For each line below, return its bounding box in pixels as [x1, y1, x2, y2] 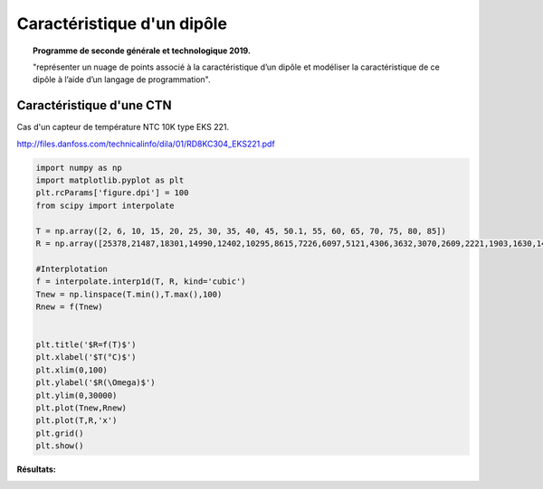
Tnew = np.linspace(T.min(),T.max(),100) [35, 289, 223, 299]
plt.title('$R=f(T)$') [35, 340, 137, 350]
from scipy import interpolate [35, 200, 176, 211]
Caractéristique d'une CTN [16, 98, 172, 113]
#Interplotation [35, 263, 109, 274]
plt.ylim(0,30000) [35, 390, 118, 400]
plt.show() [35, 441, 84, 451]
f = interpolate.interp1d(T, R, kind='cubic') [35, 277, 246, 287]
